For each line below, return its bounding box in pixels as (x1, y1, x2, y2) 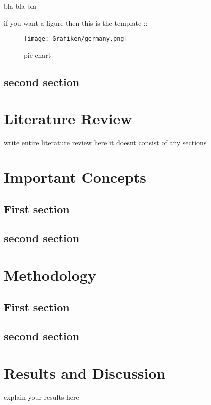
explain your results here (4, 391, 79, 402)
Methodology (4, 265, 96, 285)
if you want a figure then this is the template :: (4, 17, 148, 28)
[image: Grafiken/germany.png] (24, 35, 128, 43)
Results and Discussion (4, 363, 166, 383)
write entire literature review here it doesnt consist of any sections (4, 137, 207, 148)
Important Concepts (4, 167, 147, 187)
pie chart (24, 49, 51, 60)
